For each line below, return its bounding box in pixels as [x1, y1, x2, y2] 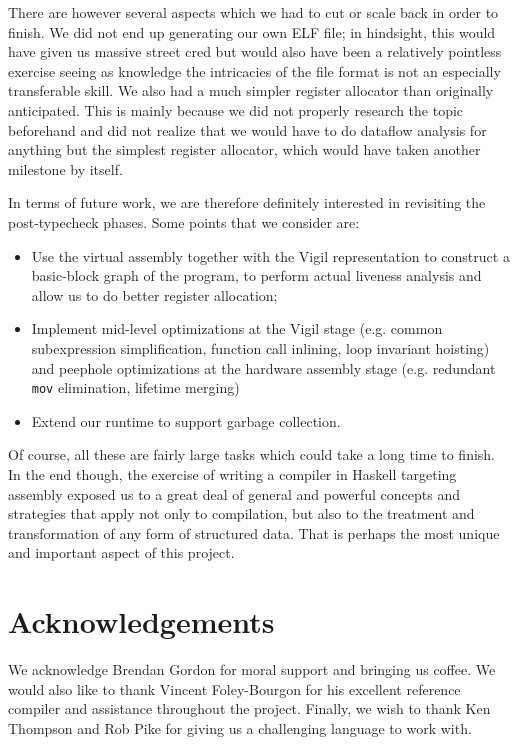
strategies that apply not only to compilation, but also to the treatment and [8, 503, 475, 524]
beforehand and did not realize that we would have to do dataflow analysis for [8, 119, 487, 140]
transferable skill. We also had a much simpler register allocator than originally [8, 80, 494, 101]
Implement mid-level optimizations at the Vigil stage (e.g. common [31, 318, 443, 339]
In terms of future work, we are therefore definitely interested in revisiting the [8, 192, 486, 213]
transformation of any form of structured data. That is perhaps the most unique [8, 522, 500, 543]
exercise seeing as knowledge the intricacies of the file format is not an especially [8, 60, 501, 81]
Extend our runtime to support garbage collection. [31, 410, 341, 431]
